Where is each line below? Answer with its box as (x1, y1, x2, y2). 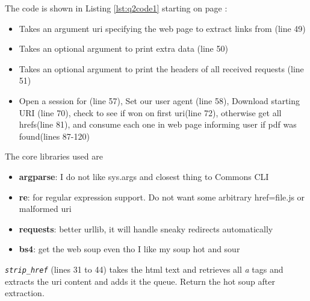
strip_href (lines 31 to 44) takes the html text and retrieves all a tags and (5, 262, 284, 275)
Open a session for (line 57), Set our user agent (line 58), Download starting (19, 94, 300, 107)
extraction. (5, 287, 45, 299)
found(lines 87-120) (19, 129, 90, 142)
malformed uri (19, 202, 72, 215)
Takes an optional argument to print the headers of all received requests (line (19, 62, 304, 75)
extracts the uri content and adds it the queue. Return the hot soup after (5, 275, 275, 287)
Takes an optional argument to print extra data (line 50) (19, 42, 228, 55)
